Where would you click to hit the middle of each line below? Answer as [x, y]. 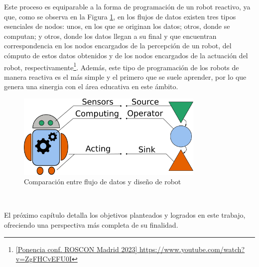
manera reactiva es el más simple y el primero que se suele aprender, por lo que [125, 76]
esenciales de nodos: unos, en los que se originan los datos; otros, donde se [117, 26]
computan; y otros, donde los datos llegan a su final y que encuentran [110, 36]
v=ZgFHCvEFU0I [44, 259]
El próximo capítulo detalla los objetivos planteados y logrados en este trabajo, [125, 215]
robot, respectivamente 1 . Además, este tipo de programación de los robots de [122, 66]
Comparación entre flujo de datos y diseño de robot [103, 182]
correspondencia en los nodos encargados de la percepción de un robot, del [118, 46]
